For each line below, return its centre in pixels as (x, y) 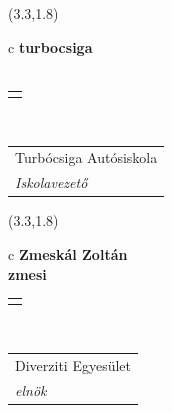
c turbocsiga (50, 46)
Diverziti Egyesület (73, 364)
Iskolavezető (51, 182)
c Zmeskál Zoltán (68, 253)
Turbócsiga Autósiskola (86, 157)
